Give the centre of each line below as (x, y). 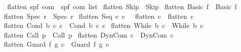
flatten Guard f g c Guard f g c (56, 44)
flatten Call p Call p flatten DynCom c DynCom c (89, 34)
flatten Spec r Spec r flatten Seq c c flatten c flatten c (99, 16)
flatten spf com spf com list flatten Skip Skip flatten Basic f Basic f (122, 6)
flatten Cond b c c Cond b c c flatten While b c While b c (104, 25)
